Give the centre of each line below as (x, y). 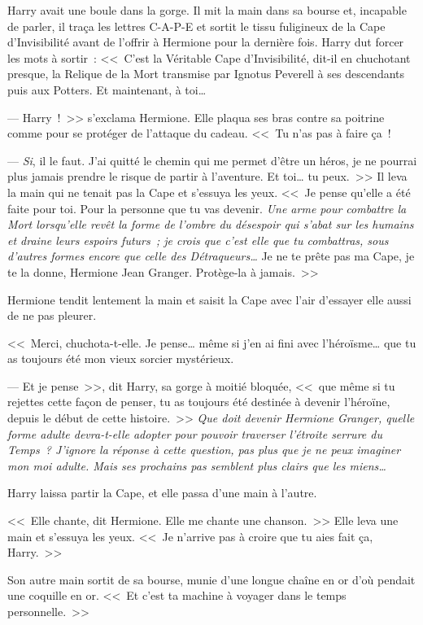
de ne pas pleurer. (52, 315)
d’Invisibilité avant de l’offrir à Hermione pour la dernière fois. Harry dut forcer (206, 42)
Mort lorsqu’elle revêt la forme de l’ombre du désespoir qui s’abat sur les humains (211, 224)
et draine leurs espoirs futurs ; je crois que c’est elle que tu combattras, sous (198, 240)
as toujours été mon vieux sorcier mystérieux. (121, 358)
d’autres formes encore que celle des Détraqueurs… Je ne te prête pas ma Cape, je (211, 256)
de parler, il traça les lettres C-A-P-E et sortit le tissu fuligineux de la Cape (196, 26)
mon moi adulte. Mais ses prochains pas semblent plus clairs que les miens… (197, 465)
